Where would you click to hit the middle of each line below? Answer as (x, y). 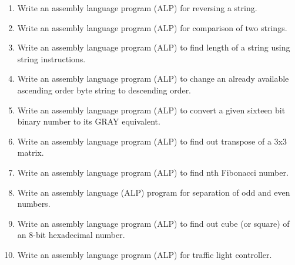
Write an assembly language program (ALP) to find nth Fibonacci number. (153, 172)
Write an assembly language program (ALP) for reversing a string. (137, 8)
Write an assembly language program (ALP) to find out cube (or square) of (153, 223)
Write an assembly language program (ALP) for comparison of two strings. (152, 27)
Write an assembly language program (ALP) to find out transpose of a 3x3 (152, 141)
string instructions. (51, 58)
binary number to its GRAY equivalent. (89, 121)
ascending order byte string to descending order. (104, 90)
